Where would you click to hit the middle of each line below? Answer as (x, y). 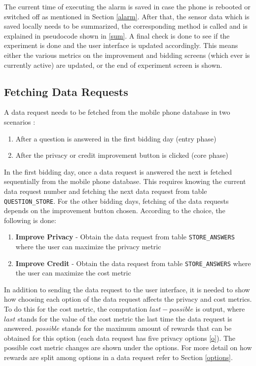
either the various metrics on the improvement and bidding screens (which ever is (127, 55)
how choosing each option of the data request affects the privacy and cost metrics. (128, 299)
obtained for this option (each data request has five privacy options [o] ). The (120, 338)
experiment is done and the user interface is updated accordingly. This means (121, 45)
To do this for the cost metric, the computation (76, 309)
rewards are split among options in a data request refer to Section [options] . (118, 357)
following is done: (30, 220)
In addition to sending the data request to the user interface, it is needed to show (127, 289)
